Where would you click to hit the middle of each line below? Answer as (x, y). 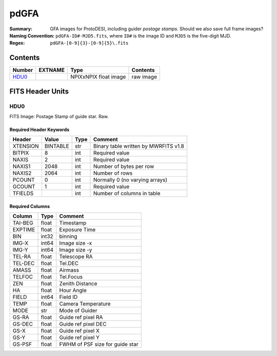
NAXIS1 (22, 166)
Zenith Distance (78, 284)
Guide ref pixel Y (80, 338)
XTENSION (26, 146)
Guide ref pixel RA (81, 317)
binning (68, 236)
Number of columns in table (127, 194)
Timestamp (73, 223)
